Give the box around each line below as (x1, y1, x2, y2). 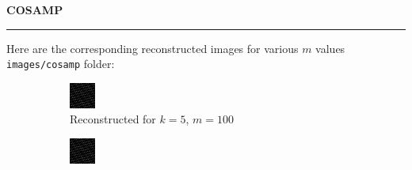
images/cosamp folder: (6, 55, 115, 72)
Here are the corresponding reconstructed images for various (6, 40, 299, 56)
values (315, 40, 345, 56)
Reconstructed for (70, 111, 156, 127)
